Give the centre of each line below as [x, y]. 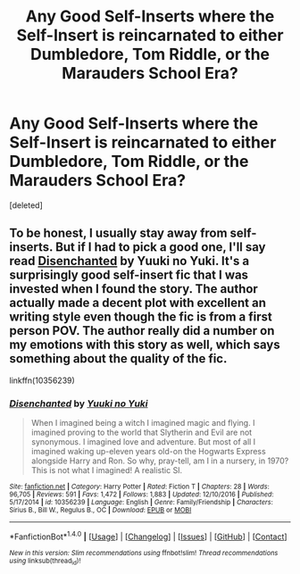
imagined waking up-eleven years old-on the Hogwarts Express [148, 452]
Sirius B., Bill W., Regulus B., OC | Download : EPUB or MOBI [100, 511]
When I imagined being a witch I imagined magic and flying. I [143, 423]
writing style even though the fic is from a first [141, 317]
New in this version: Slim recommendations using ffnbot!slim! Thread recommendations [144, 553]
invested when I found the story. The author [134, 289]
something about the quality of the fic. [118, 359]
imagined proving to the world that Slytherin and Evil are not [142, 433]
